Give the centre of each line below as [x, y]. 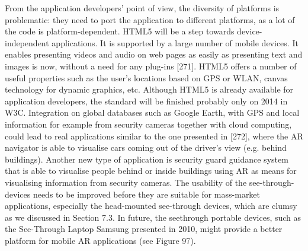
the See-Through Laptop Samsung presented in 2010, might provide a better [144, 229]
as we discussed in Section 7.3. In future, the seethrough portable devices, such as [153, 217]
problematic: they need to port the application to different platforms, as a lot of [150, 19]
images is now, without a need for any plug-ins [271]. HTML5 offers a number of [151, 66]
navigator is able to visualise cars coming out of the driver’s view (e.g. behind [146, 147]
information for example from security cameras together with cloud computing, [148, 124]
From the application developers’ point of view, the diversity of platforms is [142, 8]
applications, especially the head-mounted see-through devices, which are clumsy [151, 206]
